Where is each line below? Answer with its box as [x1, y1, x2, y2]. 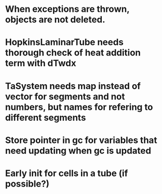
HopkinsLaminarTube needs [5, 37, 124, 48]
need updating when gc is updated [5, 145, 152, 156]
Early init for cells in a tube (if [5, 167, 128, 179]
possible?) [5, 178, 50, 189]
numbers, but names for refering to [5, 101, 153, 112]
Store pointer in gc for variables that [5, 135, 158, 145]
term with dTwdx [5, 58, 77, 69]
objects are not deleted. [5, 14, 105, 25]
